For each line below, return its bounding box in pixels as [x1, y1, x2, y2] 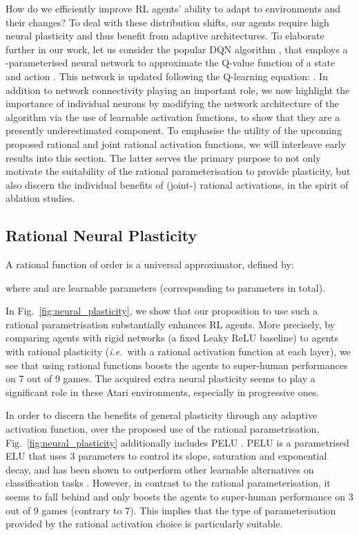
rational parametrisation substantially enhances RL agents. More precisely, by [6, 317, 336, 331]
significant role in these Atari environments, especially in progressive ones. [6, 384, 320, 399]
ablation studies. [6, 191, 75, 205]
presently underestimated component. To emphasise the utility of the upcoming [6, 123, 342, 138]
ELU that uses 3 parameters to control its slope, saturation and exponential [6, 449, 327, 463]
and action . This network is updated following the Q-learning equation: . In [6, 68, 328, 83]
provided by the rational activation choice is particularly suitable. [6, 516, 283, 531]
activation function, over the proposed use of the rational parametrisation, [6, 422, 320, 436]
